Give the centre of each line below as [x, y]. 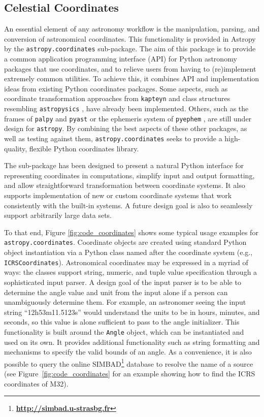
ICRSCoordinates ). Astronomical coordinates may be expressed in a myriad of [126, 262]
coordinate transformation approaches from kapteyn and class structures [117, 98]
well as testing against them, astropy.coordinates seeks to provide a [113, 138]
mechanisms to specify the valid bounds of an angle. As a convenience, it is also [128, 352]
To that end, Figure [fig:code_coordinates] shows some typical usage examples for [131, 232]
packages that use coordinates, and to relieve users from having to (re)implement [130, 68]
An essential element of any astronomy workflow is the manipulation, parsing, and [132, 29]
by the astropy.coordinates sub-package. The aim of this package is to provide [130, 49]
